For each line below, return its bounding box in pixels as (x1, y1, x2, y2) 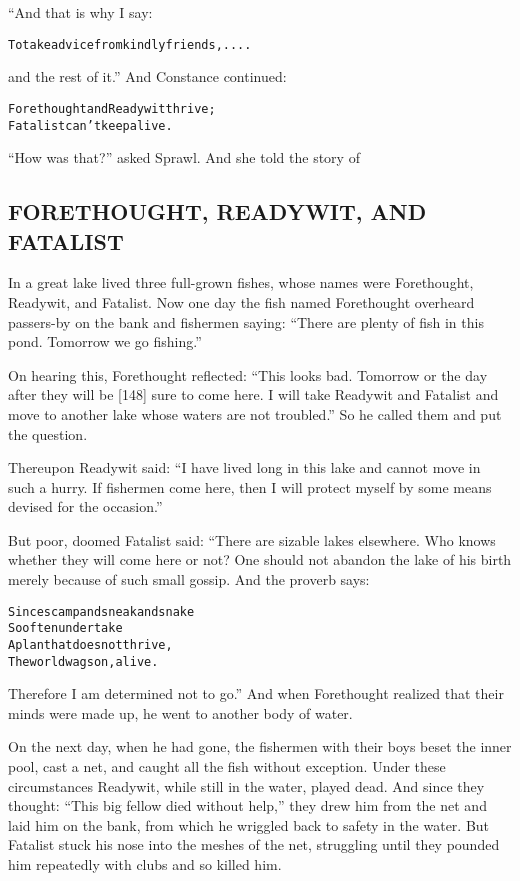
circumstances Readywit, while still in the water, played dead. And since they (8, 775, 485, 796)
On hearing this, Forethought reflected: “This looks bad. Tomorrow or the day (8, 364, 488, 385)
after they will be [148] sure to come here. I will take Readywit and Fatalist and (8, 384, 499, 405)
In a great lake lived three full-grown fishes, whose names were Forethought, (8, 272, 474, 293)
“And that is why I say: (8, 2, 153, 22)
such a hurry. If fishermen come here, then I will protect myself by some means (8, 476, 492, 497)
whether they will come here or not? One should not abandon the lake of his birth (8, 549, 512, 570)
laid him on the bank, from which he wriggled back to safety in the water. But (8, 814, 490, 835)
